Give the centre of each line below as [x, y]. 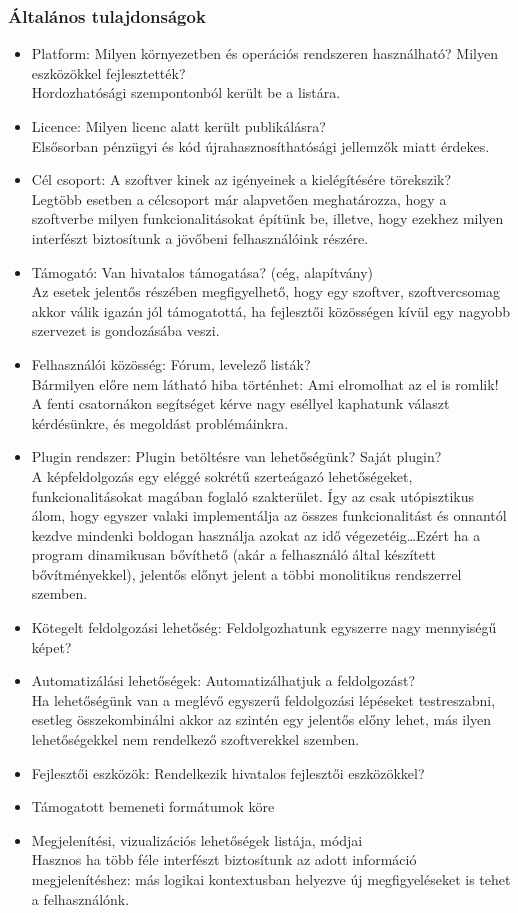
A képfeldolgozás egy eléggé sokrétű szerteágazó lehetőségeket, [222, 475]
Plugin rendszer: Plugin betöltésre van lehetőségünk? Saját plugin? [236, 456]
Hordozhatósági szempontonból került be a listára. [186, 92]
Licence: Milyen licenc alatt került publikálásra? [178, 126]
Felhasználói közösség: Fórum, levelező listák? [171, 363]
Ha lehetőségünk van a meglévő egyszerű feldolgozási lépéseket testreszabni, [263, 699]
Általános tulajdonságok [107, 15]
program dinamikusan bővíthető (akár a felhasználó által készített [233, 554]
